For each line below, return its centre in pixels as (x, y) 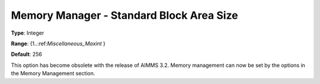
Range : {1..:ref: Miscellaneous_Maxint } (58, 43)
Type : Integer (28, 33)
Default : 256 (27, 54)
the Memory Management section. (53, 73)
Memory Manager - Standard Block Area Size (124, 15)
